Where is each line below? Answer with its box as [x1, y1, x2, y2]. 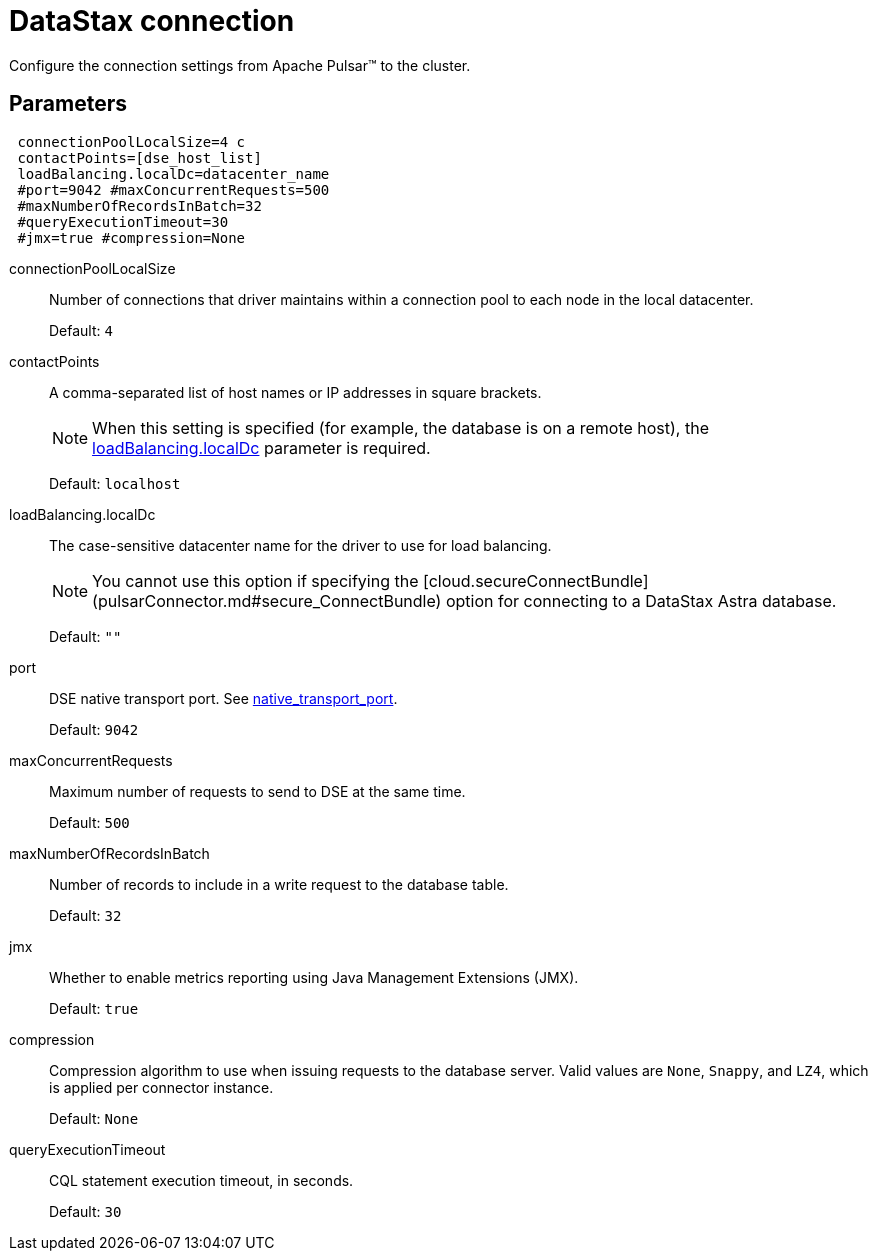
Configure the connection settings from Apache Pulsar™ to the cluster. [9, 56, 471, 74]
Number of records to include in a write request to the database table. [49, 875, 509, 893]
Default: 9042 [49, 720, 139, 738]
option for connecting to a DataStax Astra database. [445, 590, 837, 611]
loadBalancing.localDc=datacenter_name [17, 165, 330, 182]
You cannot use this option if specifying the [92, 570, 419, 591]
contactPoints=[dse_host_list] [17, 149, 262, 166]
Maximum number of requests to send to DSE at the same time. [49, 782, 466, 800]
